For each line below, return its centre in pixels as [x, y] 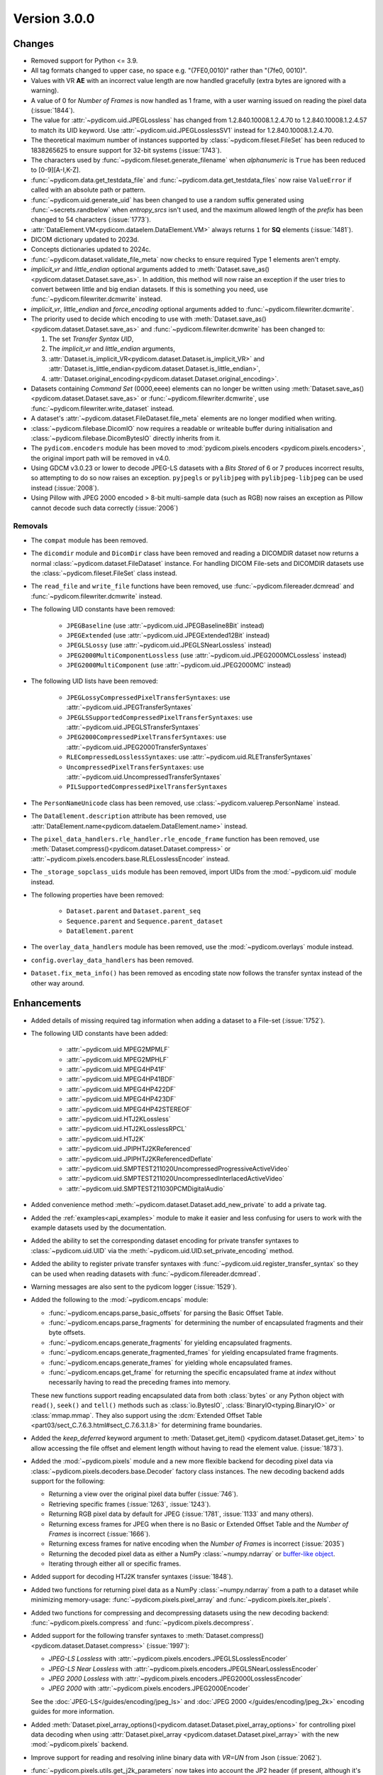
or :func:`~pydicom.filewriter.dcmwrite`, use [205, 398]
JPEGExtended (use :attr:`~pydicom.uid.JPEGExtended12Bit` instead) [168, 635]
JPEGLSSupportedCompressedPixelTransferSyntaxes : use [160, 717]
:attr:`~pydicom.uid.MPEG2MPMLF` [118, 1049]
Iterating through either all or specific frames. [115, 1564]
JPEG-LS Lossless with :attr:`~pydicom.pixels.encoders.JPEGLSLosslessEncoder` [168, 1659]
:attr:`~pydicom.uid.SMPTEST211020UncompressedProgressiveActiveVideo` [178, 1169]
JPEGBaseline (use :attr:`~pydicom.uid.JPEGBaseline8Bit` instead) [166, 626]
